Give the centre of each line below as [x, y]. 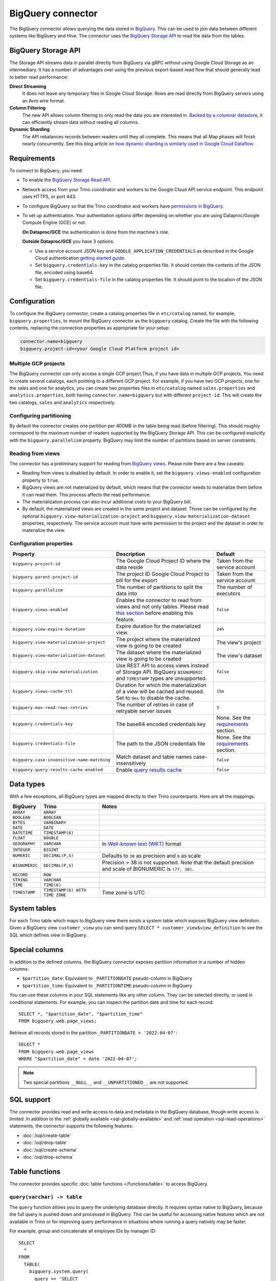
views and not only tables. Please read [162, 606]
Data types [27, 784]
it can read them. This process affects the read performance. [86, 494]
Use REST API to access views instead [162, 665]
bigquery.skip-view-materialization [55, 672]
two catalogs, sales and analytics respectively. [62, 402]
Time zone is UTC [123, 893]
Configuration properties [41, 544]
